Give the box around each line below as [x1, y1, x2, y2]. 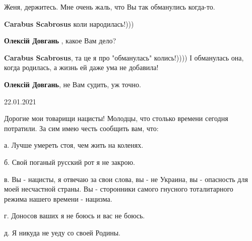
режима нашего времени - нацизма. [4, 193, 112, 204]
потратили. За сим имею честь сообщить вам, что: [4, 123, 159, 133]
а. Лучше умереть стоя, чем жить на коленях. [4, 140, 144, 150]
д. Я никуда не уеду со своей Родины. [4, 227, 120, 237]
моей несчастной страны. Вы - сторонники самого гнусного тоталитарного [4, 184, 233, 194]
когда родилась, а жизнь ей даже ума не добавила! [4, 62, 159, 73]
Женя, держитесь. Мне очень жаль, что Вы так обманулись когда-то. [4, 2, 215, 12]
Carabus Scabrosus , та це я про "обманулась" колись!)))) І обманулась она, [4, 52, 244, 63]
